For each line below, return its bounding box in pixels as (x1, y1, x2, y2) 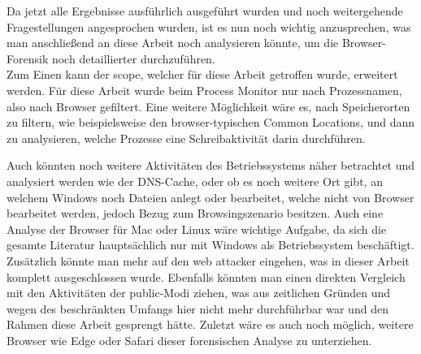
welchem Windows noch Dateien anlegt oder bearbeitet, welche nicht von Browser (7, 188, 414, 205)
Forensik (7, 50, 49, 67)
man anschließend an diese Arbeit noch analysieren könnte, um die (7, 34, 339, 51)
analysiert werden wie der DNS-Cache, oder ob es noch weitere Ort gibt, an (7, 172, 383, 189)
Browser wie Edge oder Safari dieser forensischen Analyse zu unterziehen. (7, 331, 372, 348)
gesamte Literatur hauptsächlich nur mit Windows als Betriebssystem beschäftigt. (7, 236, 414, 253)
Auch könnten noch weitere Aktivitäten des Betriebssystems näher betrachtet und (7, 157, 414, 174)
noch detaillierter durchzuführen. (51, 50, 215, 67)
